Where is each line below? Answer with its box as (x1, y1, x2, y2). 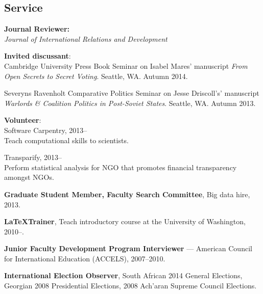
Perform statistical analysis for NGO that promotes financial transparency (4, 162, 237, 172)
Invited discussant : (4, 50, 71, 61)
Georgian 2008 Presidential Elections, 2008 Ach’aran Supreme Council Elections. (4, 280, 257, 291)
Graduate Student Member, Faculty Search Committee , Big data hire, (4, 189, 250, 199)
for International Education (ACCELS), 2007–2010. (4, 253, 165, 263)
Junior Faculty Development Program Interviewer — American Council (4, 243, 252, 254)
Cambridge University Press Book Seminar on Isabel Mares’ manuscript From (4, 60, 248, 71)
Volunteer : (4, 115, 41, 125)
